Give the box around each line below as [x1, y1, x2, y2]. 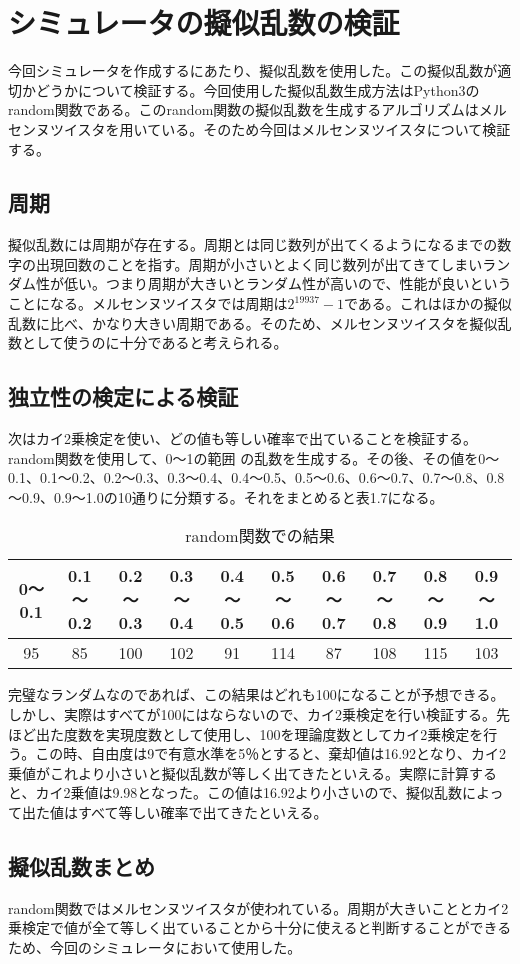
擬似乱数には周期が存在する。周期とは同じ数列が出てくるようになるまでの [8, 234, 498, 255]
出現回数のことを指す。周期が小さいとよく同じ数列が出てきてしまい [35, 253, 483, 274]
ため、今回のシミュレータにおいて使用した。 [8, 936, 302, 957]
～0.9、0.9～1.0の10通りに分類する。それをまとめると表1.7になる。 [8, 486, 444, 507]
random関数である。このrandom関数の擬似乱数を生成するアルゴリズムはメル [8, 99, 507, 120]
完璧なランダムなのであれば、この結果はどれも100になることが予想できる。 [8, 684, 505, 705]
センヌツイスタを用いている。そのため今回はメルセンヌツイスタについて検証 [8, 118, 511, 139]
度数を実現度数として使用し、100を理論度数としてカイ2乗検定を [63, 723, 484, 744]
